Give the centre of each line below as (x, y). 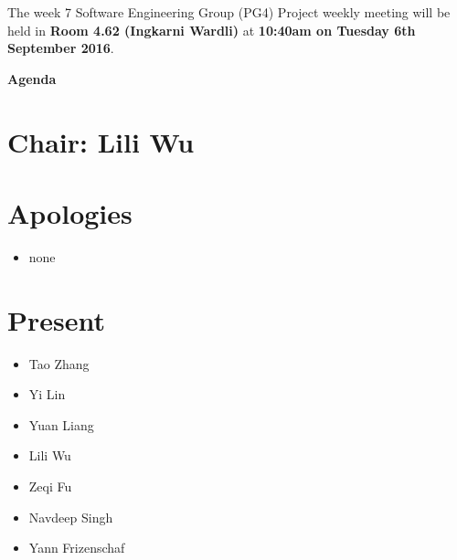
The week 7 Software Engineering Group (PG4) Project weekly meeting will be (229, 12)
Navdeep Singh (71, 517)
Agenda (32, 78)
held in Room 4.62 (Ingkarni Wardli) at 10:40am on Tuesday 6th (212, 30)
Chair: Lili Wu (101, 141)
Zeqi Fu (50, 486)
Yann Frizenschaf (77, 548)
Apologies (70, 212)
